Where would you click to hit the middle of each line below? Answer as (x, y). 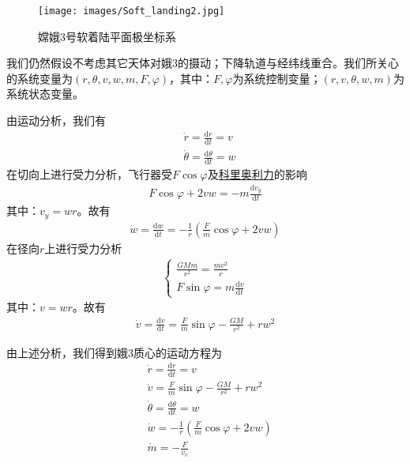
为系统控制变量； (277, 78)
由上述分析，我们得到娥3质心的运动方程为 (114, 352)
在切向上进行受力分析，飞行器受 (89, 174)
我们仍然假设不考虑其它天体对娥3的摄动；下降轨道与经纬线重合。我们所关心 (203, 63)
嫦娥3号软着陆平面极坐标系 (107, 36)
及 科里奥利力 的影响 (257, 174)
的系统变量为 (39, 78)
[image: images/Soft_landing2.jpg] (132, 11)
